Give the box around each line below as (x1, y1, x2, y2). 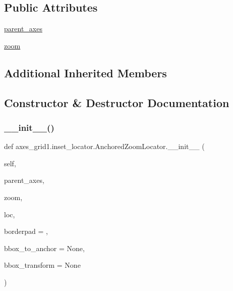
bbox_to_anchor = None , (4, 243, 85, 253)
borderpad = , (4, 226, 48, 236)
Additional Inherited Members (4, 65, 167, 80)
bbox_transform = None (4, 260, 81, 270)
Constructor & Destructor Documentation (4, 94, 229, 110)
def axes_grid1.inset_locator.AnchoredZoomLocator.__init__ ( (4, 141, 205, 152)
